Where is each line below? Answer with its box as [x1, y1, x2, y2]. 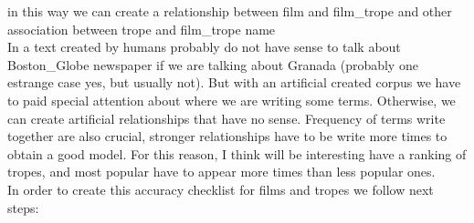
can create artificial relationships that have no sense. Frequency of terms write [7, 108, 446, 127]
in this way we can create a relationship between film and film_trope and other [7, 2, 452, 20]
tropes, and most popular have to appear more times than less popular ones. [7, 162, 436, 181]
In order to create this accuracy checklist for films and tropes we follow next [7, 179, 434, 198]
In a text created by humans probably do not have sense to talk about [7, 37, 401, 56]
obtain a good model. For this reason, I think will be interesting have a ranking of [7, 144, 467, 163]
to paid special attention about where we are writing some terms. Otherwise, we [7, 90, 456, 109]
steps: [7, 198, 39, 217]
